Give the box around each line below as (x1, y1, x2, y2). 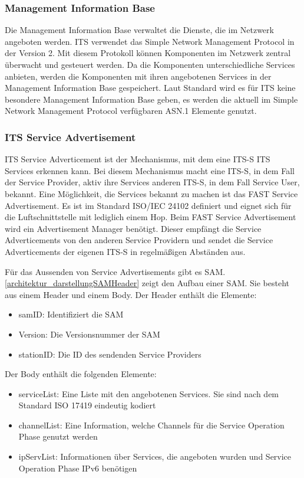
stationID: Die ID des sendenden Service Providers (18, 348, 201, 360)
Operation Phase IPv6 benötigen (18, 461, 137, 474)
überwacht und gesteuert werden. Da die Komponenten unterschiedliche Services (5, 58, 295, 70)
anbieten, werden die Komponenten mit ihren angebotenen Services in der (5, 70, 272, 82)
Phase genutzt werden (18, 430, 98, 443)
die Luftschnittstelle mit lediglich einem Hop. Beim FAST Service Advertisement (5, 211, 296, 223)
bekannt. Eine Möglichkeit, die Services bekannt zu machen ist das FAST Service (5, 187, 298, 199)
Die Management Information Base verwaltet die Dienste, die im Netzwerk (5, 24, 274, 36)
